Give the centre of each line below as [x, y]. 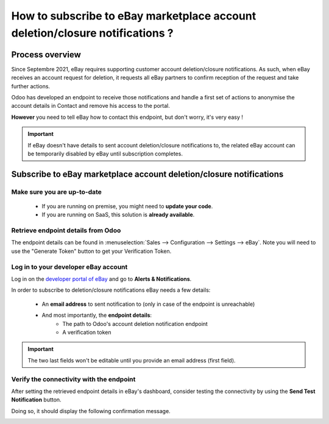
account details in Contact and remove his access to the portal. [90, 106]
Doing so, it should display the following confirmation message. [91, 411]
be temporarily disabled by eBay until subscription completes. [105, 154]
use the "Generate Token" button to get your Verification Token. [91, 251]
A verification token [87, 332]
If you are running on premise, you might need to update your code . [127, 206]
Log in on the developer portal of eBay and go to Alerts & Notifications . [101, 279]
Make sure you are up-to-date [56, 192]
